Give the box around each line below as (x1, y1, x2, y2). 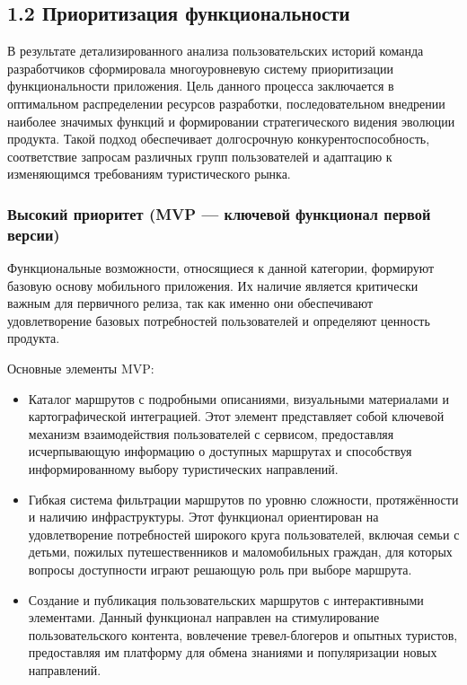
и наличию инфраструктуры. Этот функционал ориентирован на (28, 507, 379, 526)
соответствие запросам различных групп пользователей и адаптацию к (7, 146, 392, 165)
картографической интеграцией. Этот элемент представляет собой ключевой (28, 407, 445, 426)
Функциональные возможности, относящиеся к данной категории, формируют (7, 259, 435, 277)
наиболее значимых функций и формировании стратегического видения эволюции (7, 111, 455, 130)
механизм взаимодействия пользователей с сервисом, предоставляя (28, 424, 394, 443)
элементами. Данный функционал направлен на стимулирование (28, 608, 380, 627)
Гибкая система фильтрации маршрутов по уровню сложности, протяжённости (28, 489, 459, 508)
